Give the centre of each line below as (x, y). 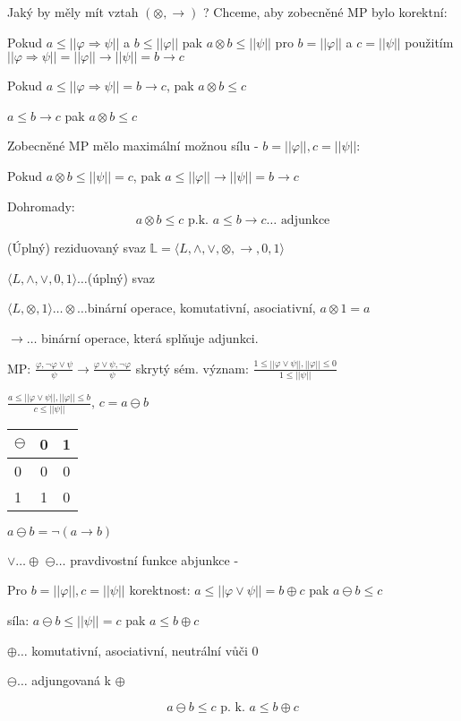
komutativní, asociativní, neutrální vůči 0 (145, 650)
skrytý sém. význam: (192, 368)
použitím (429, 42)
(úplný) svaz (121, 277)
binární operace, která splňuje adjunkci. (150, 337)
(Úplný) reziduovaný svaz (77, 248)
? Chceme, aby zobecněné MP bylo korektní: (325, 12)
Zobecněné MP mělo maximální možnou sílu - (133, 146)
